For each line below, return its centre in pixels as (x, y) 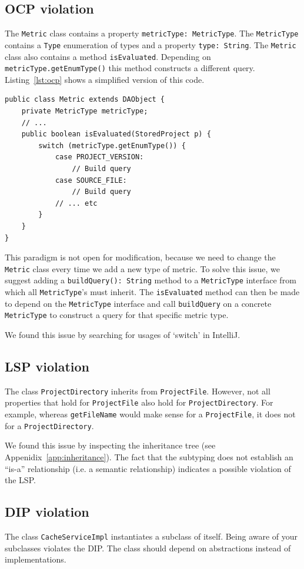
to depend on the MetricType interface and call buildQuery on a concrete (138, 303)
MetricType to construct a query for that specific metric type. (117, 315)
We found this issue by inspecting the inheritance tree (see (110, 445)
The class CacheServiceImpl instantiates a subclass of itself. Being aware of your (151, 536)
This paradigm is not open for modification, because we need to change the (140, 257)
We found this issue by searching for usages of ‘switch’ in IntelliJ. (123, 335)
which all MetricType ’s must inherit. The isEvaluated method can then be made (152, 292)
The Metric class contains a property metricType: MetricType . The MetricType (152, 33)
